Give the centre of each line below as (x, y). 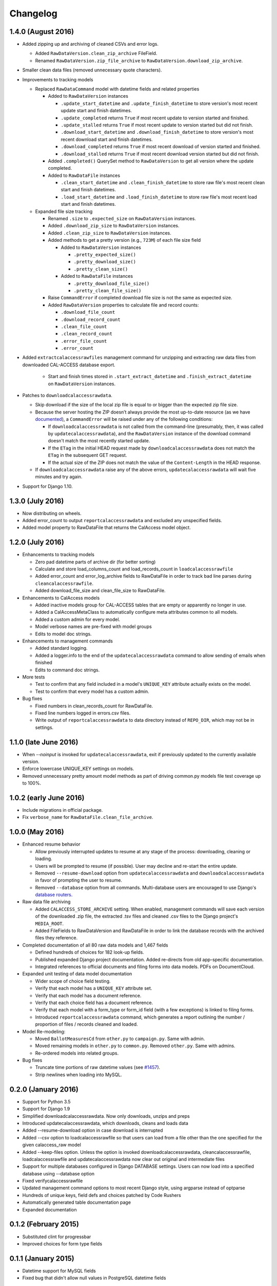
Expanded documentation (50, 1209)
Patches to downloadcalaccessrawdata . (67, 396)
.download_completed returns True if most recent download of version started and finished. (161, 147)
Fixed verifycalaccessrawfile (53, 1181)
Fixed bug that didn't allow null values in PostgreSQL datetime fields (94, 1278)
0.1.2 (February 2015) (44, 1224)
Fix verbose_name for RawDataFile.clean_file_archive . (88, 817)
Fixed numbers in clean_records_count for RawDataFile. (94, 706)
